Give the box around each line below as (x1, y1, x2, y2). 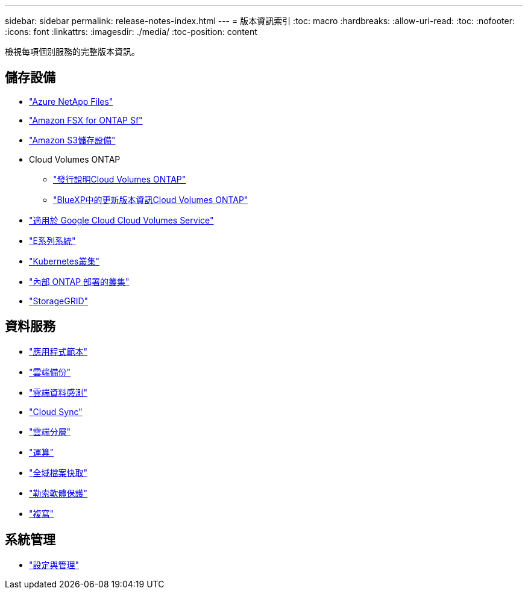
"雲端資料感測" (29, 387, 88, 398)
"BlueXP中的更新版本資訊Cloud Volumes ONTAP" (53, 194, 248, 205)
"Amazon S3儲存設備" (29, 134, 116, 145)
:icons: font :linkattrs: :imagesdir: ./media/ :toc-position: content (5, 27, 257, 37)
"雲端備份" (29, 366, 71, 377)
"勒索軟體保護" (29, 487, 88, 498)
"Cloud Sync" (29, 406, 83, 417)
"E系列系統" (29, 235, 76, 246)
